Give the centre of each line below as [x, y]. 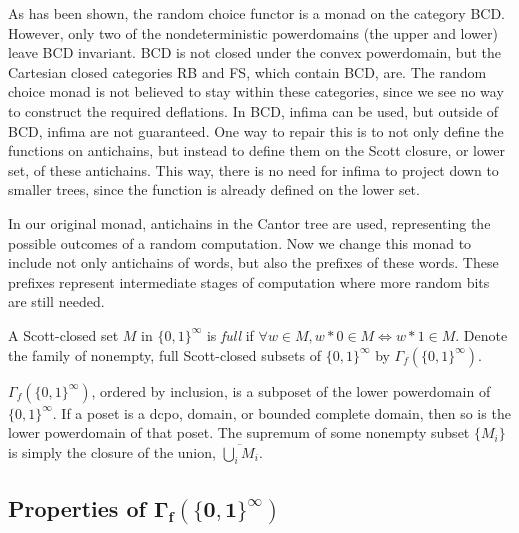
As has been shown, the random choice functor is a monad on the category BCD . [257, 13]
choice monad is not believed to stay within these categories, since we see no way [256, 91]
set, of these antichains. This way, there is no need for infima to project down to [253, 169]
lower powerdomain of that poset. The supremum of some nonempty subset [239, 432]
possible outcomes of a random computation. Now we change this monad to [240, 242]
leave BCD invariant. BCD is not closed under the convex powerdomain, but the [254, 52]
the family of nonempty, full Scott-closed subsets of [164, 354]
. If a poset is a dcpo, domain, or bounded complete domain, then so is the [281, 412]
